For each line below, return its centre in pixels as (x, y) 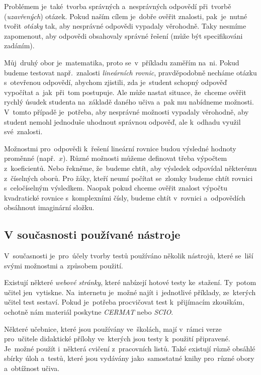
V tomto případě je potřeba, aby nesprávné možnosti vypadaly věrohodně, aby (126, 111)
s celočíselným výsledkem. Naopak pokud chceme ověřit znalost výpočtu (116, 188)
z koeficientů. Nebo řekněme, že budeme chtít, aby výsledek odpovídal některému (130, 168)
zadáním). (19, 45)
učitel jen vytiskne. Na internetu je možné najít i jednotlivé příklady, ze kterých (130, 292)
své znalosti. (23, 131)
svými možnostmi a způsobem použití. (64, 265)
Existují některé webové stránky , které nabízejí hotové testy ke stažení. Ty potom (130, 282)
